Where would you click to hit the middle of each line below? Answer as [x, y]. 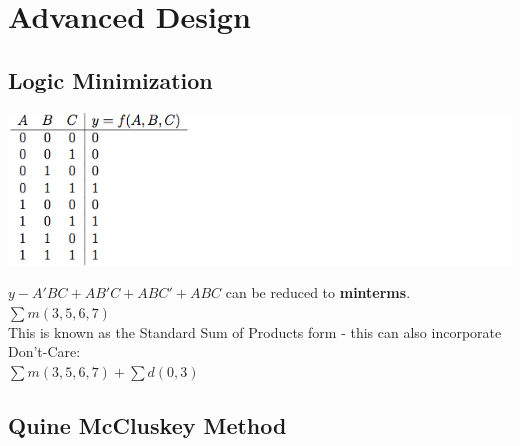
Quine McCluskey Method [147, 424]
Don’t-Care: [44, 351]
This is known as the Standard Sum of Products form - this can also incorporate [255, 331]
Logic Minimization [110, 79]
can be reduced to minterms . [318, 292]
